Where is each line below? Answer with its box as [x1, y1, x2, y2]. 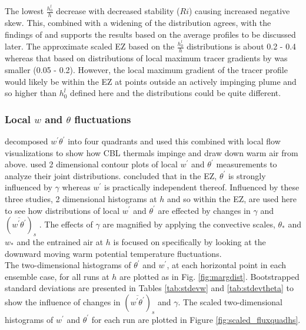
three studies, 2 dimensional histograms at [5, 192, 157, 204]
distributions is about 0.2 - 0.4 [187, 40, 297, 52]
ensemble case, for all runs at [5, 270, 109, 282]
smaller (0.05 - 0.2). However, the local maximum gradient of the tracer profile [5, 64, 288, 75]
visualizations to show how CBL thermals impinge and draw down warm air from [5, 146, 298, 159]
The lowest [5, 5, 44, 17]
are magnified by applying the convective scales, [102, 218, 275, 230]
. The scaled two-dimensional [178, 295, 282, 308]
